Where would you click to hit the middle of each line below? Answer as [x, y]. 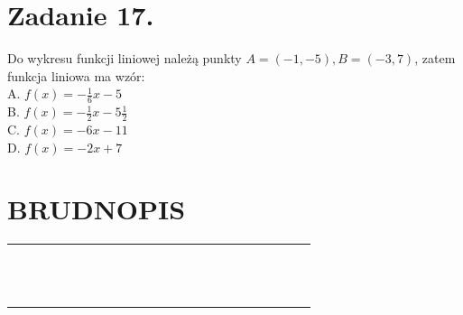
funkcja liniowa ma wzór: [76, 75]
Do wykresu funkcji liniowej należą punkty [125, 58]
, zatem [435, 58]
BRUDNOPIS [97, 209]
